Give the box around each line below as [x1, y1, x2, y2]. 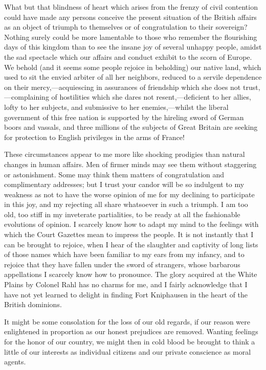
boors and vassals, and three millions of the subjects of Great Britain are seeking [4, 122, 258, 132]
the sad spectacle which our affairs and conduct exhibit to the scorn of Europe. [4, 51, 252, 62]
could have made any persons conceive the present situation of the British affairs [4, 11, 257, 22]
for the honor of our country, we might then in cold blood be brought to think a [4, 336, 255, 346]
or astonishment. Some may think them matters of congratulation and [4, 169, 225, 179]
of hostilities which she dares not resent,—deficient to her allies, [51, 91, 251, 102]
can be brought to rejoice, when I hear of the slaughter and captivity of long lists [4, 239, 258, 249]
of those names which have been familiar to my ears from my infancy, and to [4, 249, 245, 260]
